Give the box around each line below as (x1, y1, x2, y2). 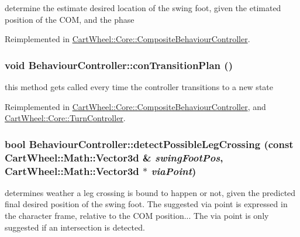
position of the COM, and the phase (5, 13, 135, 25)
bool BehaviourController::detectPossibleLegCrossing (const (5, 136, 294, 151)
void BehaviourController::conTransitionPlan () (5, 57, 233, 72)
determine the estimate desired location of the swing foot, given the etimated (5, 2, 281, 13)
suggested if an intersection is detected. (5, 221, 145, 233)
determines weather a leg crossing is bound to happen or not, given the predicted (5, 186, 296, 198)
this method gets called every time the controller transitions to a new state (5, 81, 273, 92)
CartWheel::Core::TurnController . (5, 112, 126, 124)
